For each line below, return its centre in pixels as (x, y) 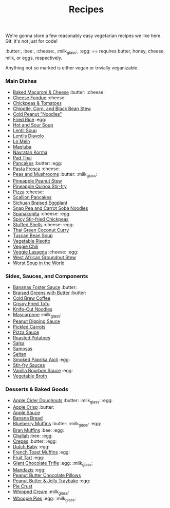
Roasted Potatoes (31, 338)
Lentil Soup (25, 131)
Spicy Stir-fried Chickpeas (41, 219)
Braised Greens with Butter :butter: (49, 293)
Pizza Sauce (26, 332)
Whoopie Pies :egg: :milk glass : (44, 499)
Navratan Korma (30, 152)
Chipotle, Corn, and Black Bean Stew (52, 108)
